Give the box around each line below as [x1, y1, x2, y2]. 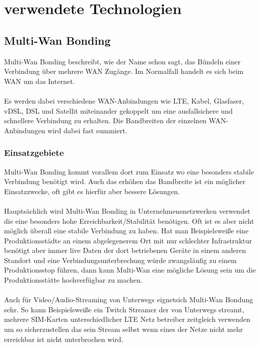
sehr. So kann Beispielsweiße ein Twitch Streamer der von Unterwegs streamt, [4, 304, 244, 314]
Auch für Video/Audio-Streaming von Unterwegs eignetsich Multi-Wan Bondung [4, 294, 253, 305]
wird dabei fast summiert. [47, 125, 127, 135]
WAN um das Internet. [4, 75, 75, 86]
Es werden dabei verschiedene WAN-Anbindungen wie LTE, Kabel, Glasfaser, [4, 95, 244, 106]
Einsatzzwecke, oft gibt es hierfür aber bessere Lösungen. [4, 186, 180, 196]
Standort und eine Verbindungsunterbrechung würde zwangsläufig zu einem [4, 254, 237, 265]
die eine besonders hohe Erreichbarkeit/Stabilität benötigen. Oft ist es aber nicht [4, 215, 254, 226]
